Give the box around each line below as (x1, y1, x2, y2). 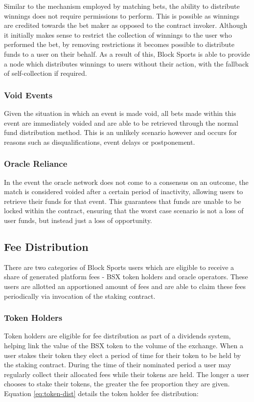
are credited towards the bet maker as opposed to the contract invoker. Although (4, 20, 248, 30)
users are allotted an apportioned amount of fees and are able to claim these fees (4, 281, 246, 291)
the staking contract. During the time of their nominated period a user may (4, 359, 231, 370)
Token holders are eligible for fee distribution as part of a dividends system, (4, 331, 231, 341)
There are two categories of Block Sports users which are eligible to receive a (4, 262, 234, 272)
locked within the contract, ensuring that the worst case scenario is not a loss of (4, 205, 244, 216)
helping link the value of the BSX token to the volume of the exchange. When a (4, 340, 244, 350)
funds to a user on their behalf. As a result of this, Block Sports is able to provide (4, 48, 250, 59)
